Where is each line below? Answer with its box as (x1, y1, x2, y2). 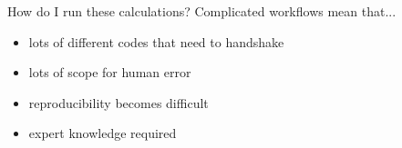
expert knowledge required (28, 123, 177, 143)
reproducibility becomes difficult (28, 93, 209, 112)
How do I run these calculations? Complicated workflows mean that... (7, 2, 397, 20)
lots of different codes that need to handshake (28, 32, 284, 51)
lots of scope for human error (28, 63, 191, 82)
